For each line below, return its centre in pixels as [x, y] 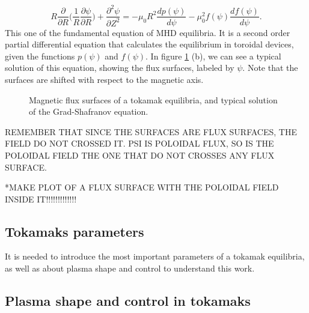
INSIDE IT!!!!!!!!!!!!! [41, 199]
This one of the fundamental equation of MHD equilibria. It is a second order [148, 32]
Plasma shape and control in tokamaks [128, 301]
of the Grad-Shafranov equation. [89, 111]
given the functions [40, 56]
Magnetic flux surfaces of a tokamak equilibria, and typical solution [153, 99]
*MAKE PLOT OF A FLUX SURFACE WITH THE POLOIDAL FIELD [142, 187]
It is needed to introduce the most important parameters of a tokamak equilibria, [155, 256]
